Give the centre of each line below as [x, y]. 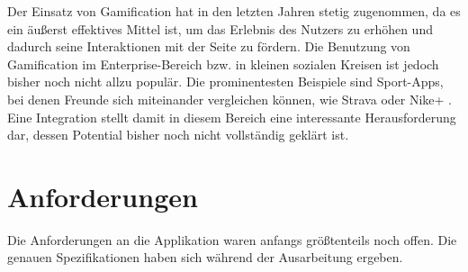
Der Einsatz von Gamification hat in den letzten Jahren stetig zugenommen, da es [234, 11]
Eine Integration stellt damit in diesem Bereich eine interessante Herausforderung [232, 117]
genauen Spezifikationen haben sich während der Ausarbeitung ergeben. [205, 257]
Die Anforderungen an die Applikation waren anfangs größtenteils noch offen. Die [232, 239]
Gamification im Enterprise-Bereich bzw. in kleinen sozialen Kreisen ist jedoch [223, 63]
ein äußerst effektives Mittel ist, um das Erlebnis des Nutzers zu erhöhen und [220, 28]
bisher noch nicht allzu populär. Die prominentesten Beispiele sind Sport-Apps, [225, 82]
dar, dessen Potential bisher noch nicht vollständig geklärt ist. [178, 135]
